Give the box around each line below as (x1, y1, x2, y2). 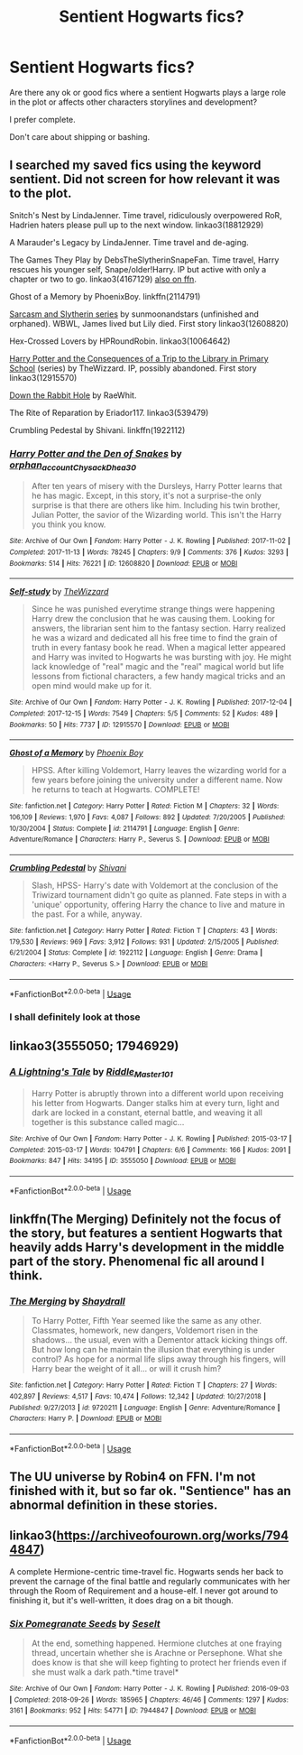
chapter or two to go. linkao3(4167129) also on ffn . (9, 273, 197, 284)
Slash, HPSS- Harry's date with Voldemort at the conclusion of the (31, 880, 279, 891)
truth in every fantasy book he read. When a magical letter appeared (31, 642, 286, 653)
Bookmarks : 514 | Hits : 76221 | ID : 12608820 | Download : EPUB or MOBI (9, 559, 238, 568)
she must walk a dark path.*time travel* (31, 1667, 179, 1677)
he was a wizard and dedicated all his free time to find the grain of (31, 633, 278, 643)
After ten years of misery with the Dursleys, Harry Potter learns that (31, 481, 282, 492)
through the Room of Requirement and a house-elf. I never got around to (9, 1585, 279, 1596)
